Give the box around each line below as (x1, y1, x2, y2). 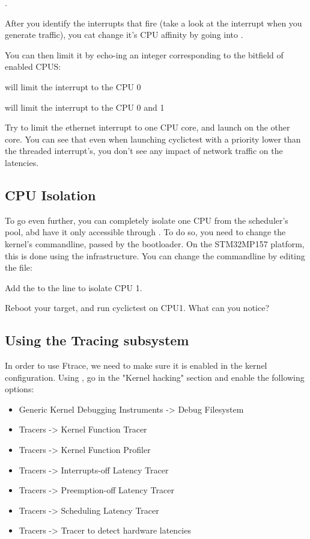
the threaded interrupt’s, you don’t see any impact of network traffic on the (5, 144, 283, 157)
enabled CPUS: (5, 60, 61, 73)
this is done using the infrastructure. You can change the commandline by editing (5, 249, 305, 262)
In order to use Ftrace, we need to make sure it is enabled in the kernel (5, 359, 267, 372)
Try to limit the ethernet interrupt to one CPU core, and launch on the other (5, 121, 290, 134)
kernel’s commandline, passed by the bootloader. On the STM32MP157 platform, (5, 237, 305, 250)
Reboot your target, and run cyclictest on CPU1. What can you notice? (5, 301, 270, 314)
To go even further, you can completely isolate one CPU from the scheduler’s (5, 214, 288, 226)
